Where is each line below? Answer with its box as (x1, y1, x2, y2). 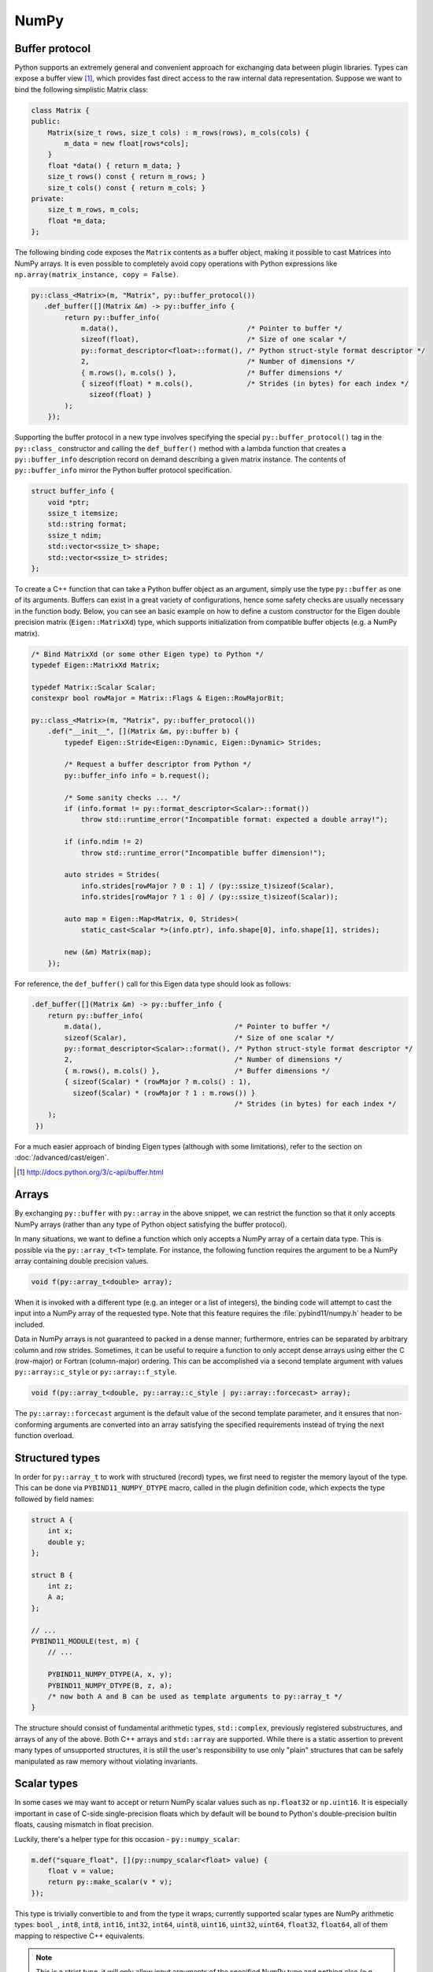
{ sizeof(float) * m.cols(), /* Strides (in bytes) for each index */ (80, 379, 409, 388)
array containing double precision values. (14, 1257, 149, 1266)
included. (14, 1320, 45, 1329)
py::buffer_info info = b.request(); (64, 771, 210, 780)
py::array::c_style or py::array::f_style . (14, 1367, 177, 1376)
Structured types (14, 1451, 101, 1465)
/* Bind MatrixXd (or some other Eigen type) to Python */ (31, 649, 264, 659)
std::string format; (47, 520, 128, 528)
